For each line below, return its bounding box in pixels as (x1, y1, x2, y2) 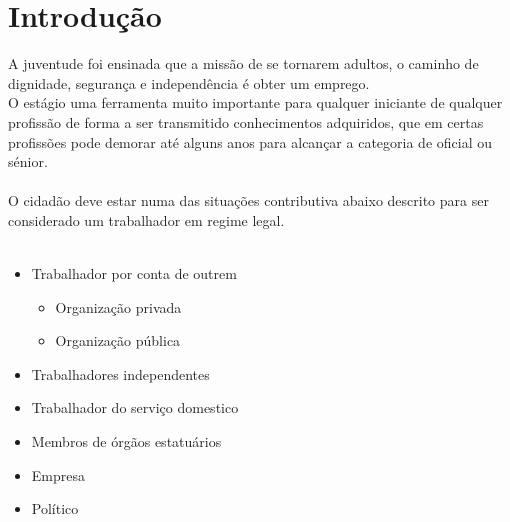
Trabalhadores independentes (31, 363, 210, 384)
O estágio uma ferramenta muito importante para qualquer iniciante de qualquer (8, 92, 503, 113)
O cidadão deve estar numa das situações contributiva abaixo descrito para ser (8, 190, 489, 211)
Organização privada (55, 296, 182, 317)
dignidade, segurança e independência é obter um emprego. (8, 72, 370, 93)
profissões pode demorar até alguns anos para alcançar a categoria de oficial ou (8, 131, 492, 152)
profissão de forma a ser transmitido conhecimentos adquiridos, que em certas (8, 111, 484, 132)
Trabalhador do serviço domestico (31, 397, 239, 418)
